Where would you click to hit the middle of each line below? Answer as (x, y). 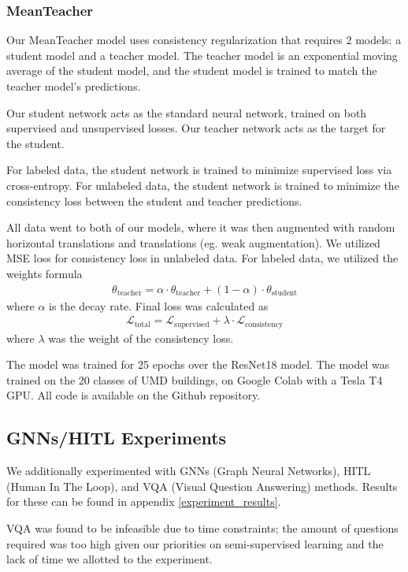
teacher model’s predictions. (74, 86)
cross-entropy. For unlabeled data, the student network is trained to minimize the (203, 185)
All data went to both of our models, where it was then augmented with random (201, 227)
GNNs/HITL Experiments (117, 438)
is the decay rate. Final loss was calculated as (159, 305)
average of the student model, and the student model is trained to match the (192, 71)
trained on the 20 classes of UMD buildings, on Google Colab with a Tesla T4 (195, 379)
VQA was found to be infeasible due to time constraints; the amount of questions (202, 528)
